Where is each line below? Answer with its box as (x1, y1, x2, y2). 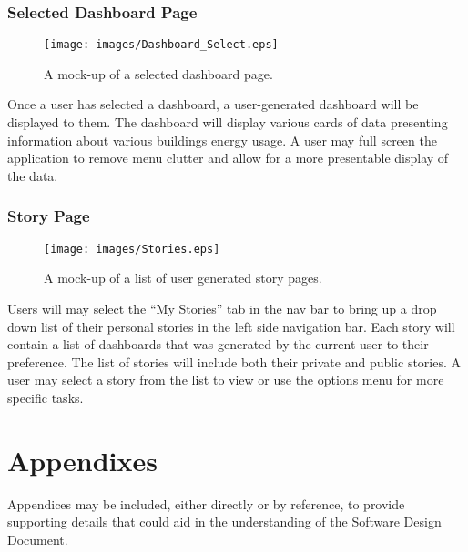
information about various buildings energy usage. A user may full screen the (7, 130, 437, 149)
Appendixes (7, 441, 158, 478)
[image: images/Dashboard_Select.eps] (44, 38, 279, 52)
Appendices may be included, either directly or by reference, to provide (7, 494, 405, 513)
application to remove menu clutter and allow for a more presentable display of (7, 148, 449, 167)
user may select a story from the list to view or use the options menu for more (7, 370, 444, 389)
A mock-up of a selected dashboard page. (44, 64, 273, 83)
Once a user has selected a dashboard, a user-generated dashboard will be (7, 95, 419, 114)
